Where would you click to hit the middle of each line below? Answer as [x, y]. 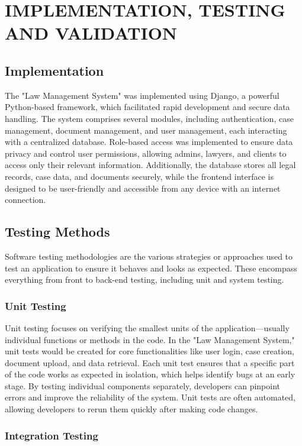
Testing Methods [57, 232]
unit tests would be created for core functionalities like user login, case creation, [150, 351]
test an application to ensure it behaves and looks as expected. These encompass [151, 268]
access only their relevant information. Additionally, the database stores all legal [150, 165]
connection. [25, 200]
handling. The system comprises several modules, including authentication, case [149, 118]
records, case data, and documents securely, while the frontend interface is [139, 176]
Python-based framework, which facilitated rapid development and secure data [147, 107]
